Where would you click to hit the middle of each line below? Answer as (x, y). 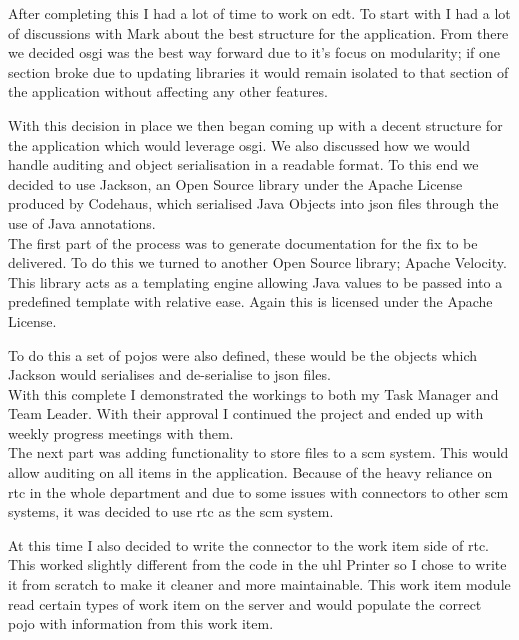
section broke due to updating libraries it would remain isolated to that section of (258, 71)
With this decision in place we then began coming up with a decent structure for (255, 124)
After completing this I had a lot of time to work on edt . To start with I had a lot (259, 13)
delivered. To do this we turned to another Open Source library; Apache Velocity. (257, 262)
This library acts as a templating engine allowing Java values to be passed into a (255, 281)
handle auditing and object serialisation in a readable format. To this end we (243, 164)
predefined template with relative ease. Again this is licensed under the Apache (250, 301)
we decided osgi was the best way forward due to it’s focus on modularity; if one (254, 52)
